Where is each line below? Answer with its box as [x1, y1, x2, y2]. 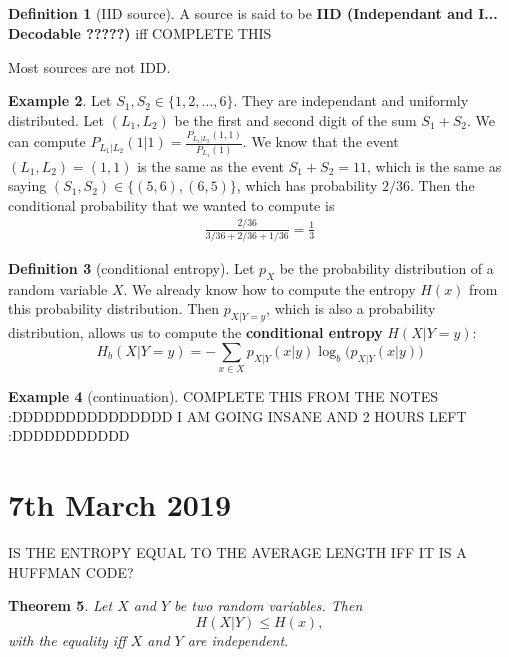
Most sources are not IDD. [8, 56, 171, 77]
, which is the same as [367, 155, 502, 176]
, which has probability [236, 175, 378, 196]
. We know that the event [242, 131, 399, 152]
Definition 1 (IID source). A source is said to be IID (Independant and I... [8, 3, 498, 24]
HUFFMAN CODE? [8, 561, 134, 582]
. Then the [410, 175, 475, 196]
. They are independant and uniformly [233, 90, 469, 111]
